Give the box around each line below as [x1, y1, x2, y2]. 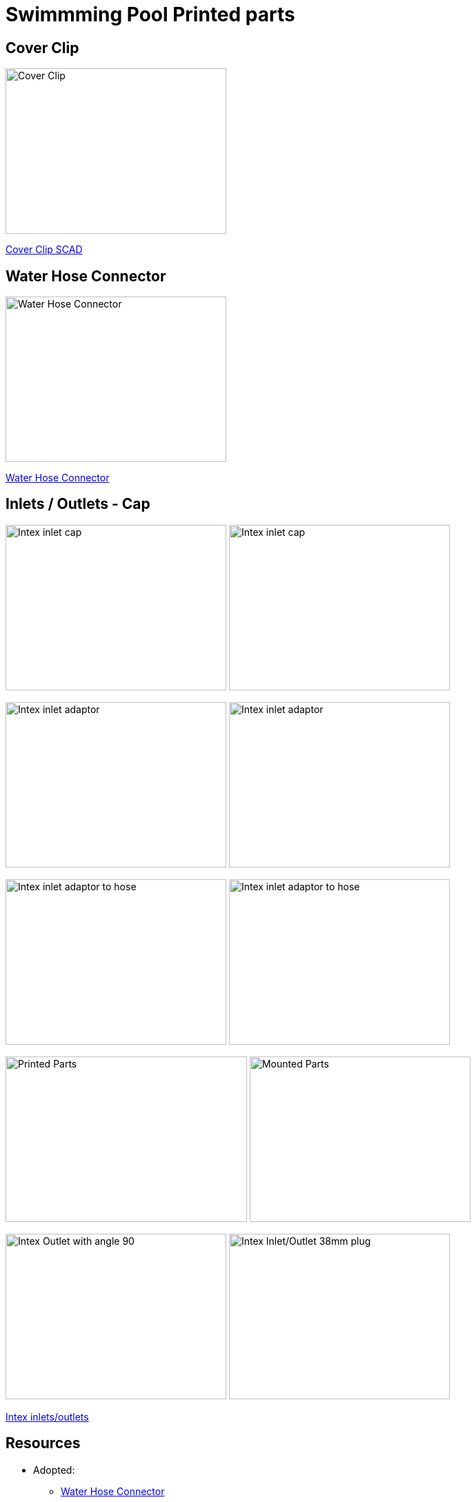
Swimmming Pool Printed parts [6, 3, 295, 26]
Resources [6, 1434, 81, 1452]
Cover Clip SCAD [6, 243, 83, 256]
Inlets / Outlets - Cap [6, 495, 150, 513]
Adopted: [33, 1463, 75, 1476]
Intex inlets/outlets [6, 1410, 89, 1423]
